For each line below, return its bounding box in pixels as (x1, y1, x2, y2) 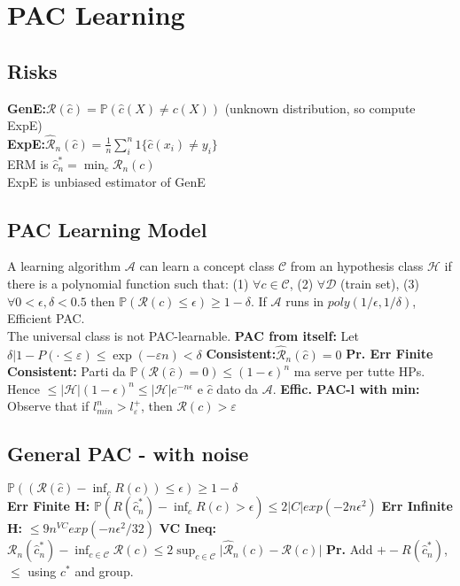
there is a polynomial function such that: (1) (7, 274, 249, 292)
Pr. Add (325, 540, 373, 559)
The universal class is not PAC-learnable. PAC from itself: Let (7, 326, 359, 344)
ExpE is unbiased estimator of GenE (7, 172, 206, 190)
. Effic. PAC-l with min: (272, 379, 420, 397)
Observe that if (7, 397, 90, 415)
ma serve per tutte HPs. (293, 362, 425, 381)
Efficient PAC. (7, 309, 85, 328)
